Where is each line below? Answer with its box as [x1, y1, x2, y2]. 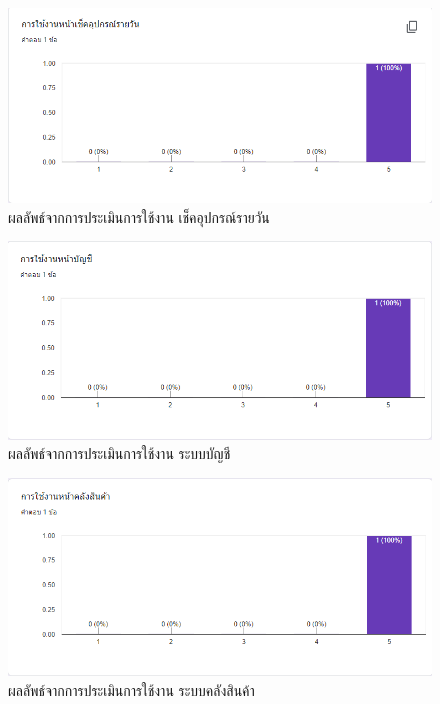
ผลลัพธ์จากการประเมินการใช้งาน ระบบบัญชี [8, 443, 231, 464]
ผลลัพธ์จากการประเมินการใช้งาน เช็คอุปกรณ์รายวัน [8, 206, 270, 227]
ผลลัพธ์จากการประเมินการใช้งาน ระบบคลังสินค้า [8, 679, 255, 700]
